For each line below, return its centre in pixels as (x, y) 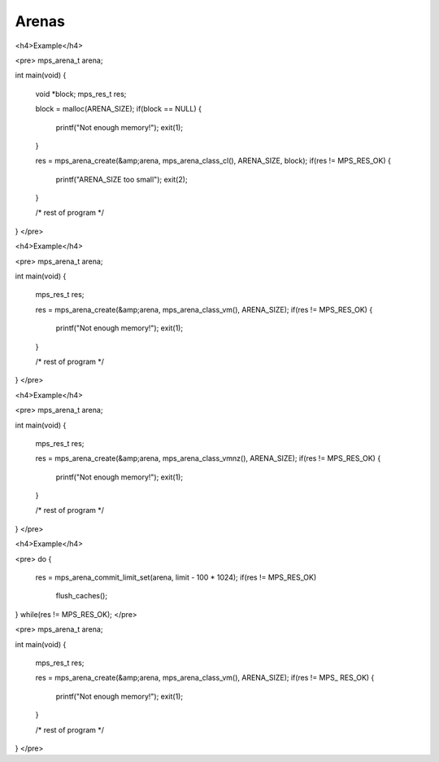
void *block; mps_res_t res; (81, 94)
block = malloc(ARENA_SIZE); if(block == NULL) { (119, 109)
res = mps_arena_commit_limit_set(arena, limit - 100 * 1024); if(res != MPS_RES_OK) (176, 577)
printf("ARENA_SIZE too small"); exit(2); (122, 179)
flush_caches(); (82, 596)
